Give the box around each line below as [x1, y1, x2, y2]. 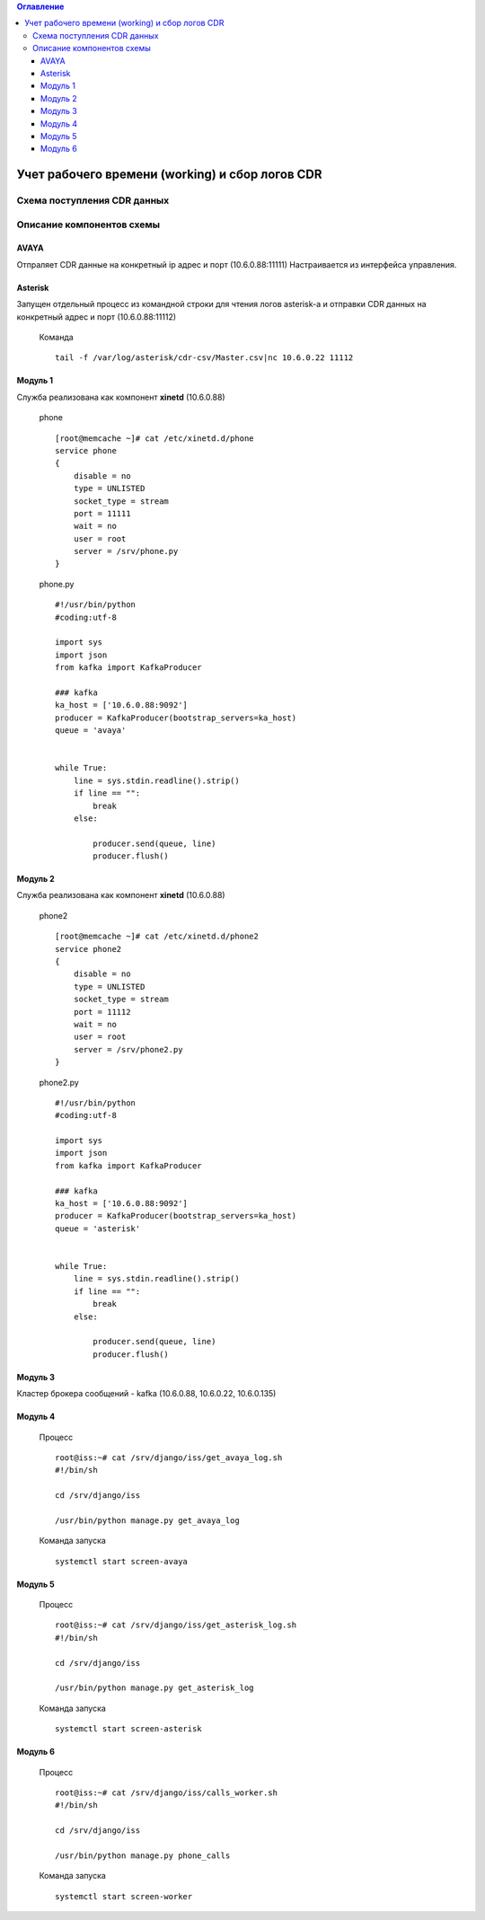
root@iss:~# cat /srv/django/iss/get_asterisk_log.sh [55, 1620, 296, 1630]
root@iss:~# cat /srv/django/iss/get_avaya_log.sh [55, 1452, 283, 1463]
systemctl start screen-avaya [55, 1556, 189, 1566]
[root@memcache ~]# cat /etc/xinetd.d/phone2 [55, 931, 260, 942]
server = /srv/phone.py [73, 546, 179, 557]
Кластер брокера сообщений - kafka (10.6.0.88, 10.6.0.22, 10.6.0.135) [16, 1388, 277, 1399]
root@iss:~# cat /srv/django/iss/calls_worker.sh [55, 1787, 278, 1798]
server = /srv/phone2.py [73, 1044, 183, 1054]
